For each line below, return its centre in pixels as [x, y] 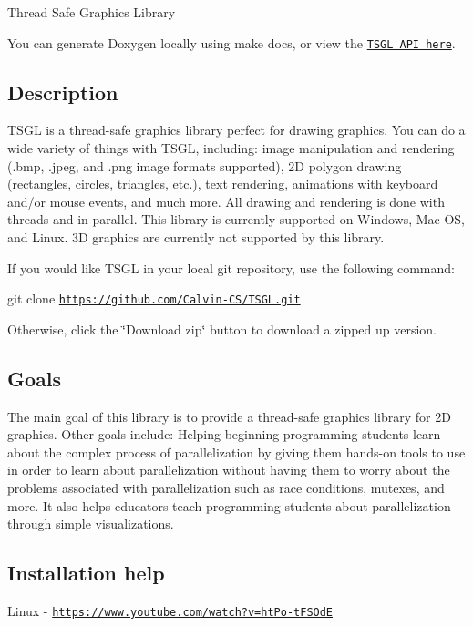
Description [63, 92]
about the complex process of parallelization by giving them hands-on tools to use [236, 452]
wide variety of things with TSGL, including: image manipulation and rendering [231, 148]
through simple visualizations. [91, 523]
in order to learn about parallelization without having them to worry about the [229, 470]
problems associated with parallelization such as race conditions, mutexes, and [226, 488]
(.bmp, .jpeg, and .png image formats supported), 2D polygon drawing [205, 165]
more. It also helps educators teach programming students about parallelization [229, 505]
